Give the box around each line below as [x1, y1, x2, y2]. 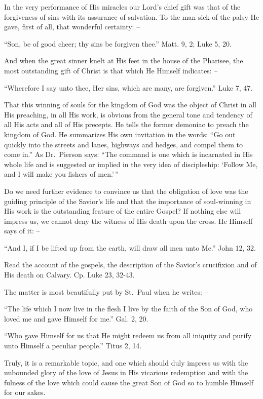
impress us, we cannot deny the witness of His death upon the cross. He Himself [4, 215, 253, 226]
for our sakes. [4, 387, 46, 397]
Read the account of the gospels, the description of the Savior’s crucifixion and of [4, 259, 257, 270]
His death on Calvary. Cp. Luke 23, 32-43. [4, 269, 135, 280]
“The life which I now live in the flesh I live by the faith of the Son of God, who [4, 303, 253, 314]
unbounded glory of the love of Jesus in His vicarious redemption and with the [4, 367, 248, 378]
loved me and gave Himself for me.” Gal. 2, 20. [4, 313, 148, 324]
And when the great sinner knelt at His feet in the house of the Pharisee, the [4, 55, 243, 66]
